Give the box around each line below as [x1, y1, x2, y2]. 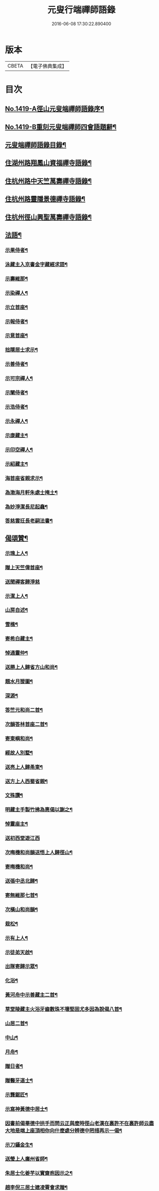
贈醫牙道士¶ [5, 1077, 33, 1084]
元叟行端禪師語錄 [47, 4, 115, 16]
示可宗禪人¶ [5, 375, 33, 382]
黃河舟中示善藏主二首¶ [5, 992, 58, 999]
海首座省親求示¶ [5, 475, 43, 482]
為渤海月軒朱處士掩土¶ [5, 489, 58, 496]
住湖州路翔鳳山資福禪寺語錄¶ [5, 159, 92, 167]
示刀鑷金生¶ [5, 1141, 33, 1148]
